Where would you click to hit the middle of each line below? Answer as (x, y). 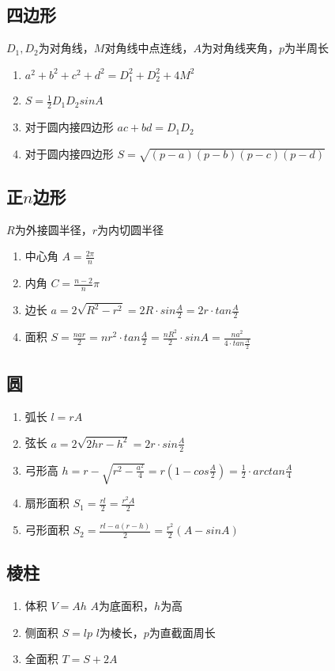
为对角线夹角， (240, 48)
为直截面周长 (182, 632)
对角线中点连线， (149, 48)
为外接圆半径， (53, 229)
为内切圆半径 (130, 229)
